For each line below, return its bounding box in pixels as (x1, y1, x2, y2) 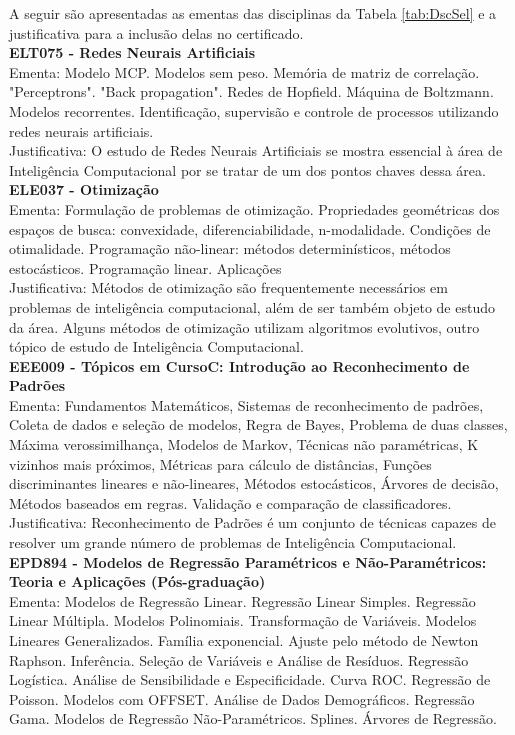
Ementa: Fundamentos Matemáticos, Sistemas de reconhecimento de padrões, (9, 394, 484, 415)
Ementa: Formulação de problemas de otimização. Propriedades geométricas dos (9, 198, 500, 219)
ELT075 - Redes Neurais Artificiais (9, 42, 256, 63)
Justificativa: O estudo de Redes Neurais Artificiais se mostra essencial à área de (9, 140, 503, 161)
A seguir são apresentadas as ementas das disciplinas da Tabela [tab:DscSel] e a (9, 3, 497, 23)
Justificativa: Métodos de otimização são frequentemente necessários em (9, 277, 448, 298)
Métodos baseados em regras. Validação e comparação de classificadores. (9, 492, 452, 513)
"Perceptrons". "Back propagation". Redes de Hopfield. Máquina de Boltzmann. (9, 81, 494, 102)
